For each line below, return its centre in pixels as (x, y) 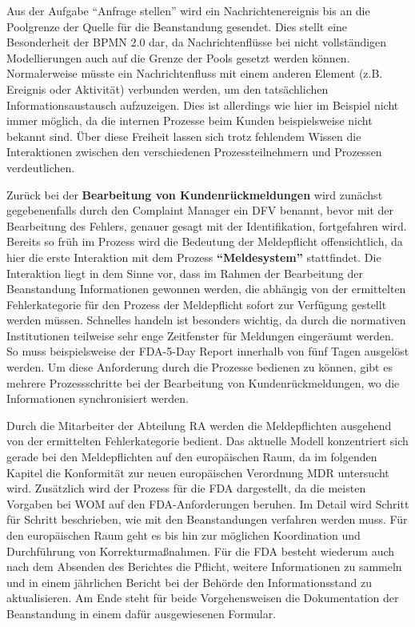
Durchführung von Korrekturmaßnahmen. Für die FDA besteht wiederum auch (201, 551)
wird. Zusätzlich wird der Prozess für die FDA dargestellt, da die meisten (186, 488)
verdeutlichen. (41, 167)
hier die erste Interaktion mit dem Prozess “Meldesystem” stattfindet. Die (194, 257)
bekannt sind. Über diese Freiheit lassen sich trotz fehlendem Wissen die (184, 136)
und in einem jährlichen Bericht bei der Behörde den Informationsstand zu (189, 582)
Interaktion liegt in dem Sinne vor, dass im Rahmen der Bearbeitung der (185, 273)
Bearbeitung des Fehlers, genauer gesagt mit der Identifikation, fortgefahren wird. (207, 225)
